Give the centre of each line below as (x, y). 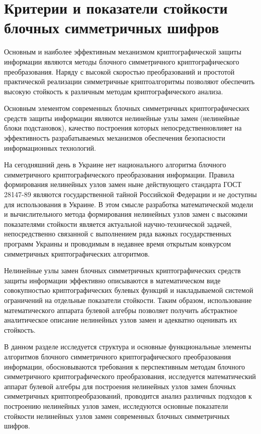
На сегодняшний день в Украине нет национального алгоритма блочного (115, 165)
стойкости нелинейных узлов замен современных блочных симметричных (117, 416)
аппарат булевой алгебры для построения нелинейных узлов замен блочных (120, 386)
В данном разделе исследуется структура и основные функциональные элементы (128, 347)
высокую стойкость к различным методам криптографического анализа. (114, 91)
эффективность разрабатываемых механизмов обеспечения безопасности (115, 138)
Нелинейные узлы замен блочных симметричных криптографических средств (122, 270)
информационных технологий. (50, 147)
